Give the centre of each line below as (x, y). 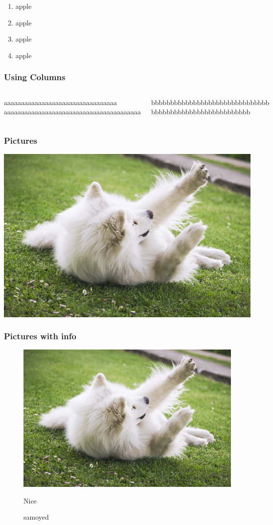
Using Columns (35, 77)
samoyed (36, 517)
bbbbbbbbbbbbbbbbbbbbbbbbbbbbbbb (210, 102)
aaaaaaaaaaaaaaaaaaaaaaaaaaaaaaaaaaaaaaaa (72, 112)
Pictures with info (40, 336)
